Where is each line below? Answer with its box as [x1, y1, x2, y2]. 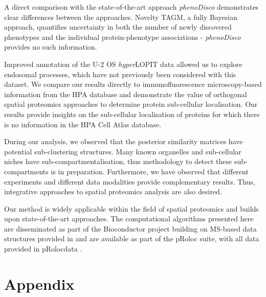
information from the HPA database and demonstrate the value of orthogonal [4, 88, 247, 99]
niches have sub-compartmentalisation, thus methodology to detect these [4, 156, 232, 167]
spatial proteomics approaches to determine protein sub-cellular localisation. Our [4, 99, 258, 109]
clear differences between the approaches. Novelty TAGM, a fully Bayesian [4, 11, 237, 22]
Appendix [4, 273, 75, 294]
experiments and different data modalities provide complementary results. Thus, [4, 176, 255, 187]
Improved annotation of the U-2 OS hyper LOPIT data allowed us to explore [4, 58, 242, 69]
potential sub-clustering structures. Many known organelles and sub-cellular [4, 146, 241, 156]
